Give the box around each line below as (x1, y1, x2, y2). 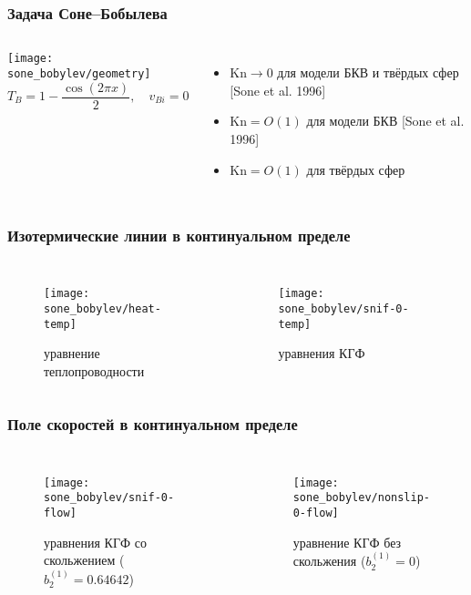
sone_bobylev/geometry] (7, 67, 151, 80)
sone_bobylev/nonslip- (292, 491, 431, 505)
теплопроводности (44, 361, 145, 380)
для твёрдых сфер (306, 159, 405, 179)
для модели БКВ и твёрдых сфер (277, 63, 459, 82)
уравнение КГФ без (292, 532, 402, 551)
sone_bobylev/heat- (44, 303, 161, 316)
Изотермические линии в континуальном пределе (7, 224, 351, 247)
